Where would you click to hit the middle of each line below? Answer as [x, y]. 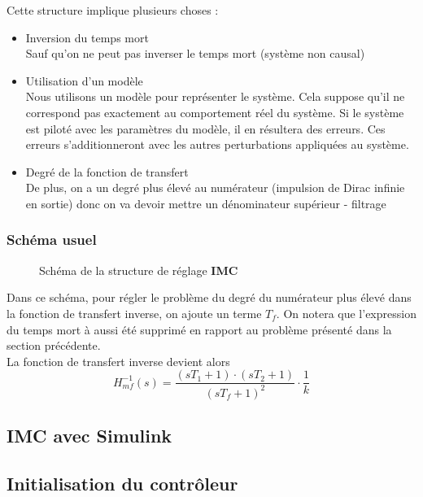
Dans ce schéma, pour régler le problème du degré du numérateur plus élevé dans [209, 297]
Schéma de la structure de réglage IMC [139, 270]
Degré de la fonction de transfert [107, 171]
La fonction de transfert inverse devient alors [118, 361]
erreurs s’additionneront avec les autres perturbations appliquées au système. [217, 144]
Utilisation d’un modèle [84, 80]
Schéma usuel [52, 240]
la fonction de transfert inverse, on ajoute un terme [134, 313]
